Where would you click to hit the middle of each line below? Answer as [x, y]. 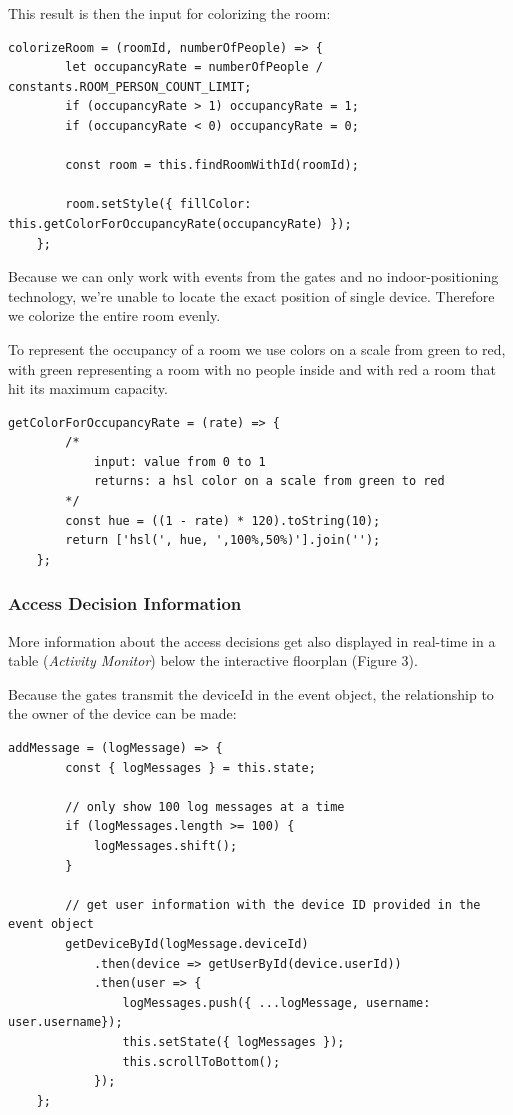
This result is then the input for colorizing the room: [169, 13]
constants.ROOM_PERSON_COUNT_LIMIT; [130, 86]
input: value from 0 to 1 [179, 461]
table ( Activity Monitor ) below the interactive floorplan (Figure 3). [213, 660]
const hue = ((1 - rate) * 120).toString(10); [223, 520]
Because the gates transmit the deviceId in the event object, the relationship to [251, 693]
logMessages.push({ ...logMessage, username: [276, 1002]
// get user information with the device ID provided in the [273, 904]
